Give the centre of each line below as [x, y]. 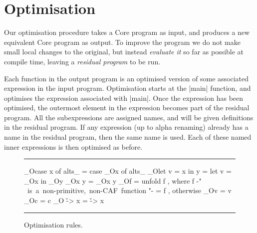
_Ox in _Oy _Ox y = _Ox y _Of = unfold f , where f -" [113, 180]
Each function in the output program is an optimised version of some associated [126, 78]
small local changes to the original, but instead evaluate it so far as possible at [124, 52]
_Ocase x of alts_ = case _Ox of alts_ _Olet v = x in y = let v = [128, 171]
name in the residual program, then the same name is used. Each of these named [128, 137]
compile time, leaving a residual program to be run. [82, 61]
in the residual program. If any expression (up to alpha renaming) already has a [126, 127]
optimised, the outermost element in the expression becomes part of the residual [127, 108]
